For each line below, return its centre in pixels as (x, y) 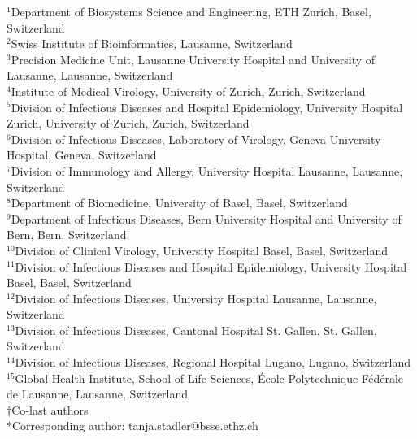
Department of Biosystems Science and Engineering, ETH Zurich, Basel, (191, 11)
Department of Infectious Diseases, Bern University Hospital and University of (206, 218)
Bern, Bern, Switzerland (67, 235)
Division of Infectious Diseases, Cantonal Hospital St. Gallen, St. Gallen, (196, 330)
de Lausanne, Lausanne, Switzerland (98, 394)
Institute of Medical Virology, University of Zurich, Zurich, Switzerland (188, 91)
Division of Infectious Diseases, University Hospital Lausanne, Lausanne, (196, 298)
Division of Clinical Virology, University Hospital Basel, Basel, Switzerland (202, 250)
